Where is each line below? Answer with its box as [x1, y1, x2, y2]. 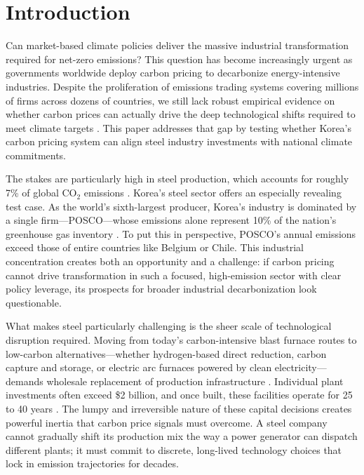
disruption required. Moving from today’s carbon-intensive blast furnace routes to [6, 333, 357, 347]
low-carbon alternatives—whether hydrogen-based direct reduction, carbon [6, 346, 327, 361]
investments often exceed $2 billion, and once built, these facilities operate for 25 [6, 387, 353, 402]
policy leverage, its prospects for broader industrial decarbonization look [6, 281, 317, 296]
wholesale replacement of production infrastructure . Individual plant [46, 373, 344, 388]
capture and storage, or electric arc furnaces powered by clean [6, 360, 272, 375]
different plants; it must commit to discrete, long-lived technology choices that [6, 442, 342, 457]
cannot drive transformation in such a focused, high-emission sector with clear [6, 267, 342, 282]
